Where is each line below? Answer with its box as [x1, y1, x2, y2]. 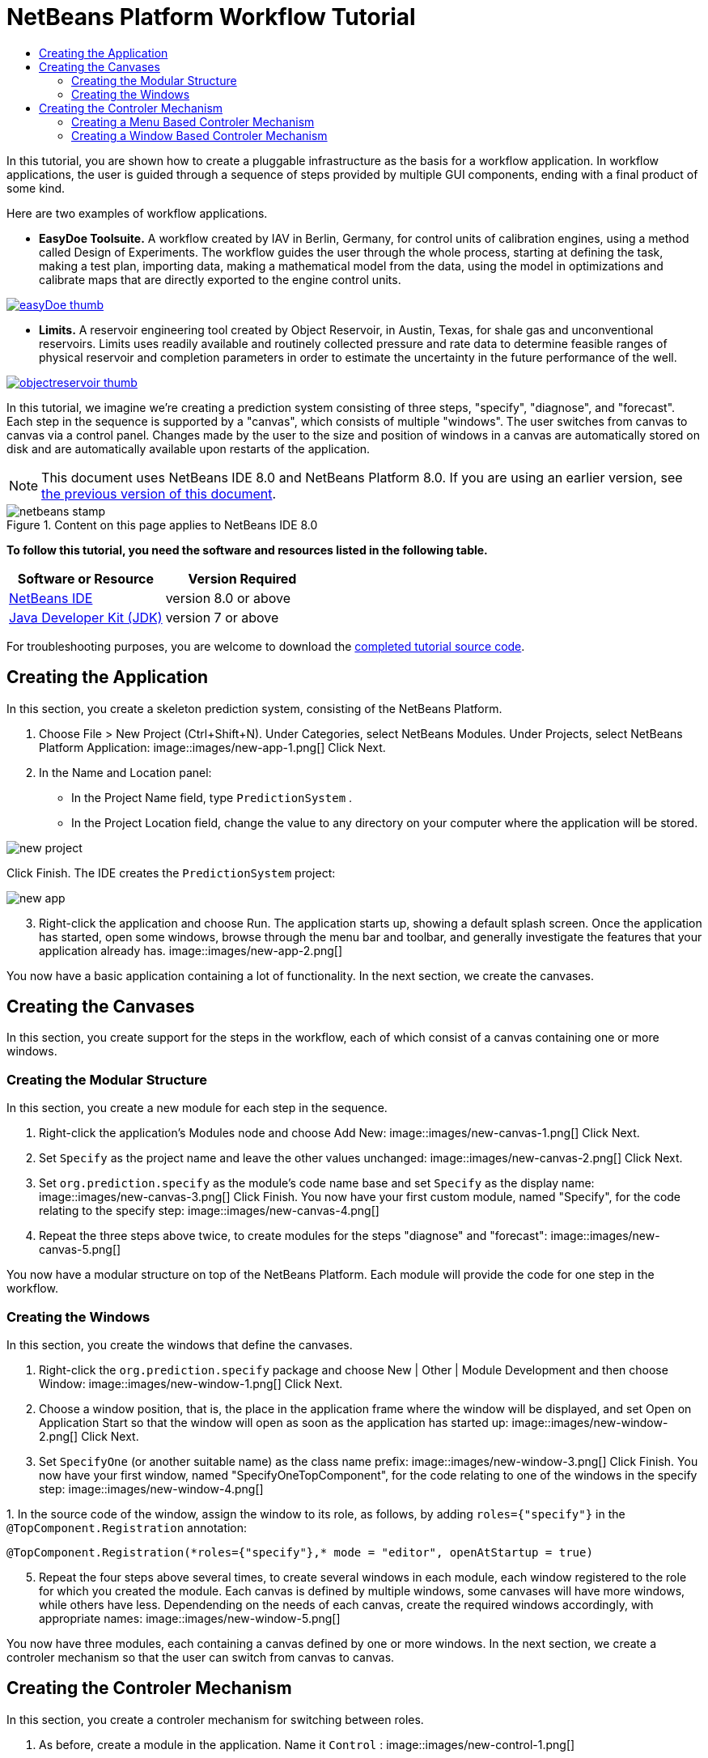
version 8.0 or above [165, 589, 291, 606]
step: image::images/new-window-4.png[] [39, 1481, 264, 1496]
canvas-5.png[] [39, 1242, 121, 1257]
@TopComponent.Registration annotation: [6, 1520, 248, 1535]
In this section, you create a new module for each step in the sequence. [6, 1101, 388, 1115]
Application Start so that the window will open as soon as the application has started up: [39, 1415, 509, 1429]
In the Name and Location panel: [39, 765, 212, 779]
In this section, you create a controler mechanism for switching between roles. [6, 1712, 424, 1726]
